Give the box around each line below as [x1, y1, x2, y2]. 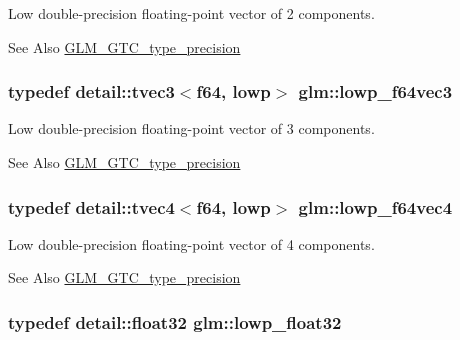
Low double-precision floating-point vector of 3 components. [8, 118, 375, 139]
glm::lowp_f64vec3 [298, 79, 453, 104]
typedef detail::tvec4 [8, 194, 175, 219]
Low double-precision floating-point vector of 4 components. [8, 233, 375, 254]
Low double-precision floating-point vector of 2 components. [8, 3, 375, 23]
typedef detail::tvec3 [8, 79, 175, 104]
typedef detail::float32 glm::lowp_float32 [8, 309, 342, 334]
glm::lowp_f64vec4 [298, 194, 453, 219]
